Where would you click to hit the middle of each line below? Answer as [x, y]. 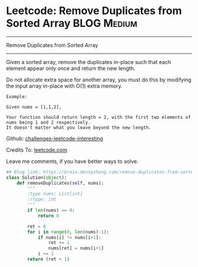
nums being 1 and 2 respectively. [49, 122]
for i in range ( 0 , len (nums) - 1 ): [68, 232]
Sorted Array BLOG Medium [72, 23]
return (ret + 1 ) [48, 259]
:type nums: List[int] [55, 194]
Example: [17, 96]
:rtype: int [42, 199]
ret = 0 [37, 226]
